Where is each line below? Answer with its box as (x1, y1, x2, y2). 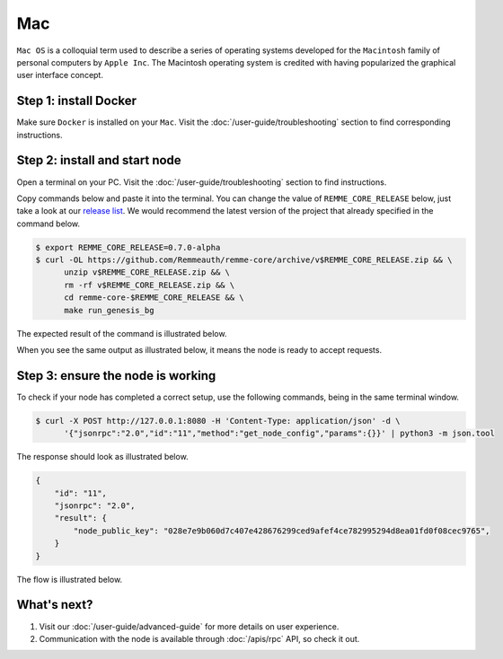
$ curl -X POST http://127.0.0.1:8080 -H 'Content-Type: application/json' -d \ (35, 416, 401, 426)
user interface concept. (16, 70, 103, 81)
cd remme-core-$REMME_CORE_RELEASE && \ (64, 293, 244, 303)
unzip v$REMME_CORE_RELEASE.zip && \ (64, 268, 231, 277)
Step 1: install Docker (16, 93, 137, 109)
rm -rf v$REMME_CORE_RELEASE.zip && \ (64, 279, 235, 290)
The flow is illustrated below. (16, 574, 123, 584)
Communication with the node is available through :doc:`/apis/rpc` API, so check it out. (39, 633, 360, 644)
